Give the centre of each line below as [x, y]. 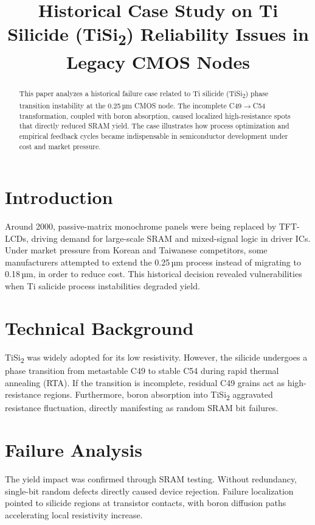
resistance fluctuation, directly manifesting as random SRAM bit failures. [142, 408]
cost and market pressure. [60, 146]
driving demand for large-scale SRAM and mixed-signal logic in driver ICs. [171, 238]
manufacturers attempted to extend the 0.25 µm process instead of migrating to [153, 262]
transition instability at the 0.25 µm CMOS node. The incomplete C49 [130, 105]
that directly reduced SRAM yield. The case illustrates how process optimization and [154, 126]
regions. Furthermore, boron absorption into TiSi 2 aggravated [158, 395]
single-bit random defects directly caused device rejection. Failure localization [149, 491]
